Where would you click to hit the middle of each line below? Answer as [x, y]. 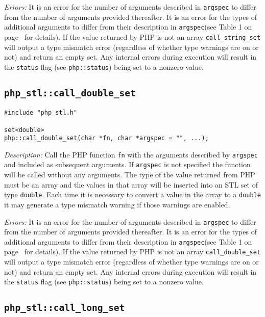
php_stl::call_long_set [65, 308]
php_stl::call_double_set [70, 93]
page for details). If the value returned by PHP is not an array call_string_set [132, 36]
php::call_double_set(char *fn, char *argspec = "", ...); [106, 138]
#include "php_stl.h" [41, 113]
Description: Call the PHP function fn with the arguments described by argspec [131, 154]
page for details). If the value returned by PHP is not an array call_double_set [132, 252]
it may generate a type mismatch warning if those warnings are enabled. [117, 204]
